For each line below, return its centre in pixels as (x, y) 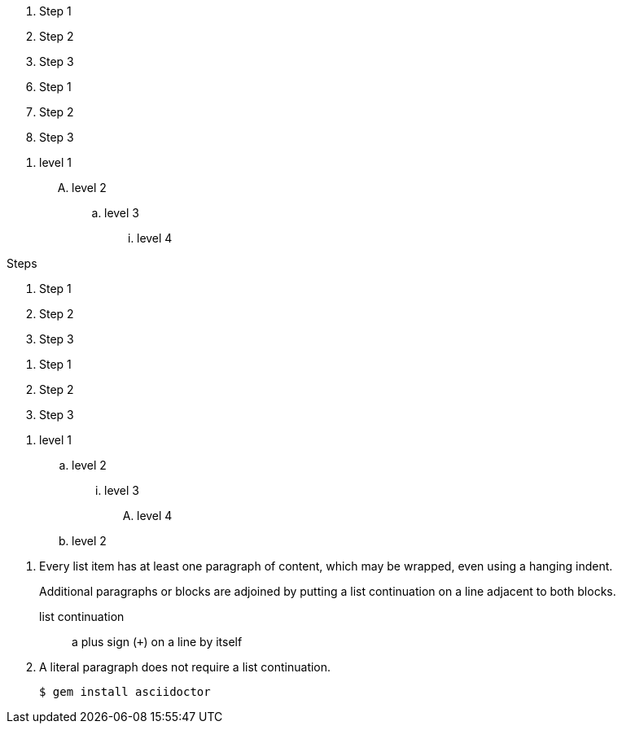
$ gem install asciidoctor (125, 692)
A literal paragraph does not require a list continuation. (185, 667)
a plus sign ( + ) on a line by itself (157, 642)
